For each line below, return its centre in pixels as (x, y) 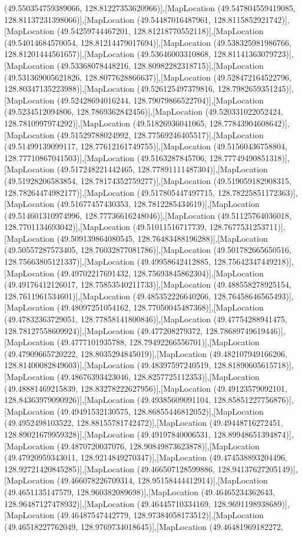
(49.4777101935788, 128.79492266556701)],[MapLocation (158, 342)
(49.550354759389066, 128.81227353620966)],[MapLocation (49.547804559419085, (150, 8)
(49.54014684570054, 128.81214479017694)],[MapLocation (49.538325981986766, (148, 42)
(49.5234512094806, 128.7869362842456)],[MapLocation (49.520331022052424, (144, 111)
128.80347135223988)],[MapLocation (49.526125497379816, (110, 89)
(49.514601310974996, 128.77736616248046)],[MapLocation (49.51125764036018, (148, 215)
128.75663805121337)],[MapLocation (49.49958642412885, (108, 261)
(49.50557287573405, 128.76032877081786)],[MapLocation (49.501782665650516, (148, 250)
